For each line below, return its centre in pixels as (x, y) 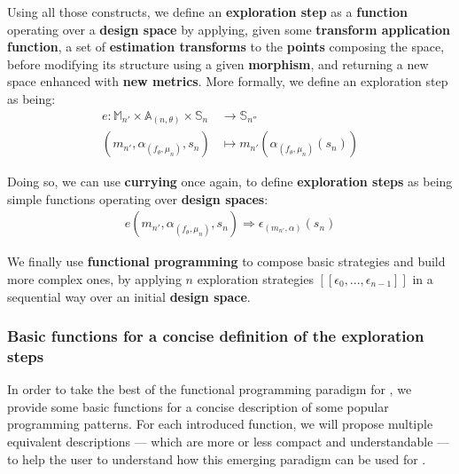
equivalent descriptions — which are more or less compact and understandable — (229, 442)
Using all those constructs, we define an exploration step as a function (207, 12)
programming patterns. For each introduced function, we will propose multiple (220, 424)
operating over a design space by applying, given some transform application (229, 29)
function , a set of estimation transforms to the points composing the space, (226, 47)
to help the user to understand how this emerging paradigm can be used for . (217, 458)
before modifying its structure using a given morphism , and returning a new (218, 63)
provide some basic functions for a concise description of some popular (198, 406)
